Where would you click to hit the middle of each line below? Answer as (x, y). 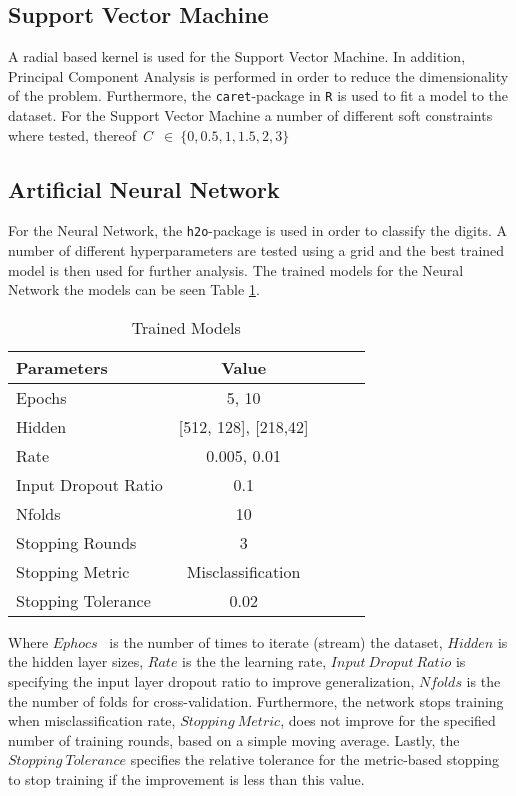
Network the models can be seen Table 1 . (134, 289)
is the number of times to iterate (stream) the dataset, (276, 641)
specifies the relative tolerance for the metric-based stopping (315, 759)
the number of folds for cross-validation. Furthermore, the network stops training (256, 700)
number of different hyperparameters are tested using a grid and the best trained (256, 250)
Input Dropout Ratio (89, 484)
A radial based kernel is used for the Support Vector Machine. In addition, (237, 56)
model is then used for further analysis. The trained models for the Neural (236, 269)
